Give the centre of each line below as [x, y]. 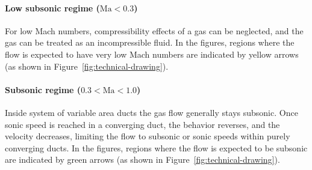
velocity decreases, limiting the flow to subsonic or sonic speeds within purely [148, 136]
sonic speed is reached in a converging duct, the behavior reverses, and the [142, 124]
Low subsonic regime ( [52, 8]
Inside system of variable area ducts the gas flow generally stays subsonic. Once [151, 112]
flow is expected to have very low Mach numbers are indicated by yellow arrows [152, 54]
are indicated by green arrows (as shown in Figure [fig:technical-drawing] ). [142, 159]
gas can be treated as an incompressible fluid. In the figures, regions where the [150, 42]
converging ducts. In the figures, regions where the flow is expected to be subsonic [156, 147]
